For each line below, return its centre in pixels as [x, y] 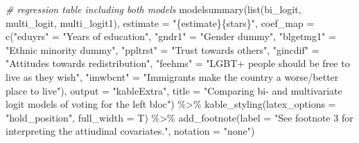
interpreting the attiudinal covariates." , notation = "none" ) [130, 131]
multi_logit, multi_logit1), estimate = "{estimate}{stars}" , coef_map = [160, 22]
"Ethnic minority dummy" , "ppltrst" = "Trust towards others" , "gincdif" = [163, 49]
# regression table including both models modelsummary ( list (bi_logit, [154, 9]
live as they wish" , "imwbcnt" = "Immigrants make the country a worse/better [172, 76]
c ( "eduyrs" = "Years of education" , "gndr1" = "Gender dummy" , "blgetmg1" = [171, 36]
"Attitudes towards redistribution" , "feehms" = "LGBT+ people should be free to [178, 63]
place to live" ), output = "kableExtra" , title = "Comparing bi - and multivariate [174, 90]
